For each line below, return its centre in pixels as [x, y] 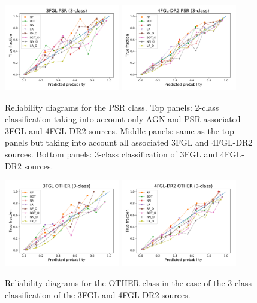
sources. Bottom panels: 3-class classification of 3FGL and [111, 154]
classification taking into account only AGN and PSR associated [123, 119]
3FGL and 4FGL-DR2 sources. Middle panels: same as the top [120, 130]
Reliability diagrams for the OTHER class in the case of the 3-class [128, 282]
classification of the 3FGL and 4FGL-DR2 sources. [98, 294]
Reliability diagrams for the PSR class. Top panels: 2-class [112, 107]
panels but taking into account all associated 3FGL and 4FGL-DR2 [129, 142]
